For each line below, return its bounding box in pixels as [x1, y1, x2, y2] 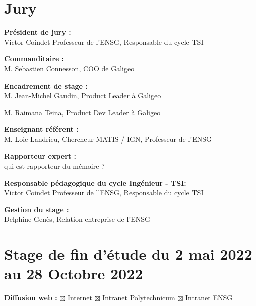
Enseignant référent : [4, 124, 79, 134]
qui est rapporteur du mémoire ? [4, 161, 105, 171]
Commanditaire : [4, 53, 65, 64]
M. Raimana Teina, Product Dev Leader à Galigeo [4, 107, 161, 117]
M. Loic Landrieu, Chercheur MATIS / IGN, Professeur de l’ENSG [4, 133, 212, 144]
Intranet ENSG [185, 292, 233, 303]
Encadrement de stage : [4, 80, 88, 91]
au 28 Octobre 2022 [4, 263, 143, 284]
